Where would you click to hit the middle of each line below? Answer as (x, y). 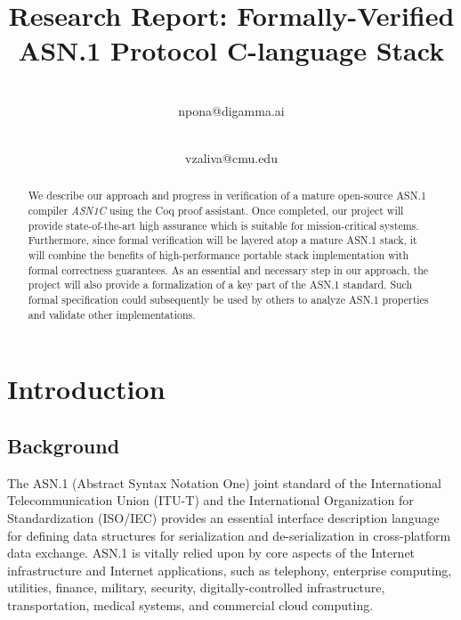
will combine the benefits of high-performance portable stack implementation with (218, 255)
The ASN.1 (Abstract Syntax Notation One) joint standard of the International (225, 482)
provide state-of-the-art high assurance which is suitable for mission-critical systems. (223, 225)
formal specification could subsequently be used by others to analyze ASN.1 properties (228, 300)
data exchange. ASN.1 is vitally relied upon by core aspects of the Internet (211, 553)
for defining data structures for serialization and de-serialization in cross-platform (229, 535)
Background (64, 445)
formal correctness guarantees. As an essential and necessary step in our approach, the (228, 269)
